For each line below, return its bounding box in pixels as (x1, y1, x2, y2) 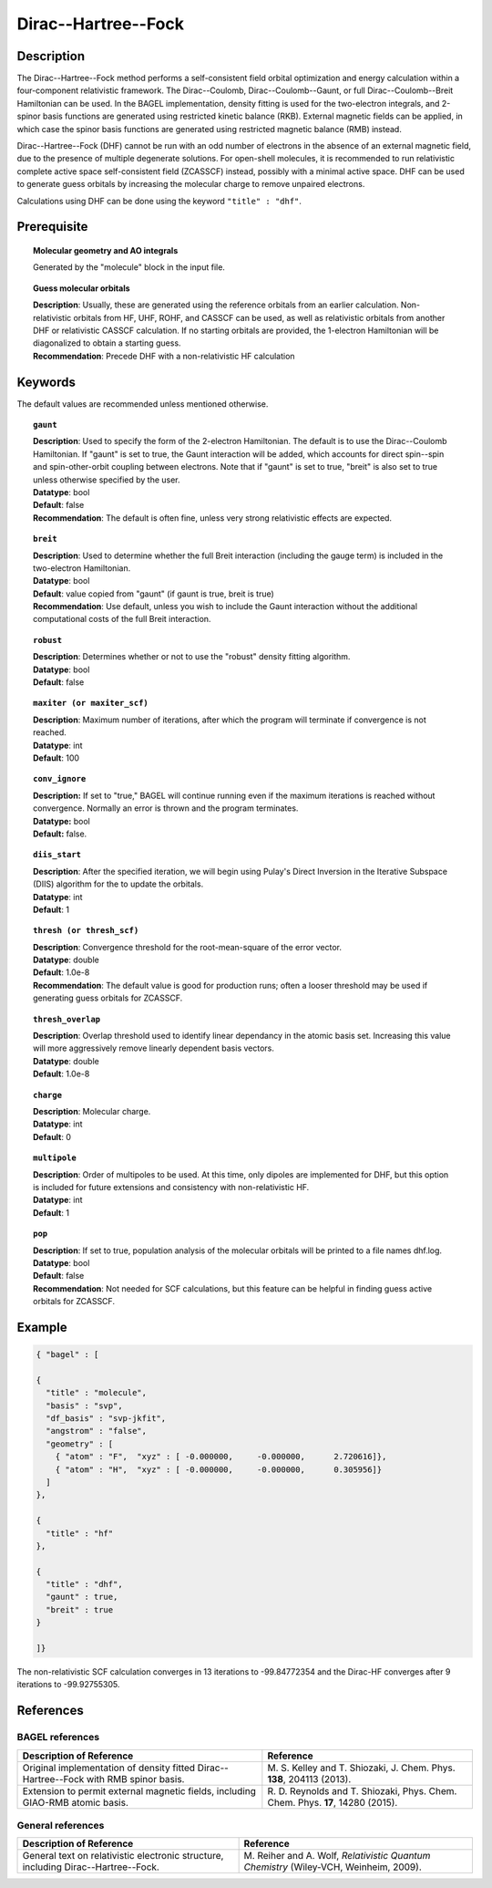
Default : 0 (33, 1131, 72, 1142)
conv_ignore (33, 773, 87, 784)
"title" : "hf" (46, 1528, 114, 1539)
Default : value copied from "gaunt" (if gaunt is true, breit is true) (33, 588, 275, 599)
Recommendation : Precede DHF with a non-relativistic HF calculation (33, 350, 295, 361)
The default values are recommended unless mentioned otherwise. (16, 398, 269, 410)
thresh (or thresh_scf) (33, 926, 139, 936)
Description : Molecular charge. (33, 1105, 151, 1116)
